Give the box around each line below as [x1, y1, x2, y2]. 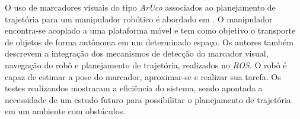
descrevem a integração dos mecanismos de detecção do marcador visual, [5, 47, 269, 59]
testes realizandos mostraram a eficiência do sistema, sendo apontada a [5, 82, 263, 94]
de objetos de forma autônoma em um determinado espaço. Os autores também [5, 35, 293, 48]
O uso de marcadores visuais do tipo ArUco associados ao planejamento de [5, 1, 276, 13]
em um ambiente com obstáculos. [5, 105, 126, 117]
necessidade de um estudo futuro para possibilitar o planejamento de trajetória [5, 93, 291, 105]
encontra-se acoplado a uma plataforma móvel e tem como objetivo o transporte [5, 24, 296, 37]
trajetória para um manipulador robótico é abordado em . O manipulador [5, 12, 273, 25]
